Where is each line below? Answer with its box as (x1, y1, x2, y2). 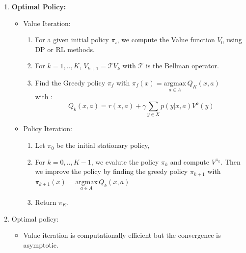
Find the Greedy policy (35, 77, 106, 87)
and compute (170, 156, 209, 167)
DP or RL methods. (35, 44, 95, 54)
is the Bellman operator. (145, 60, 219, 71)
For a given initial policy (35, 34, 109, 45)
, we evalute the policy (91, 156, 159, 167)
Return (35, 197, 56, 207)
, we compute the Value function (117, 34, 215, 45)
